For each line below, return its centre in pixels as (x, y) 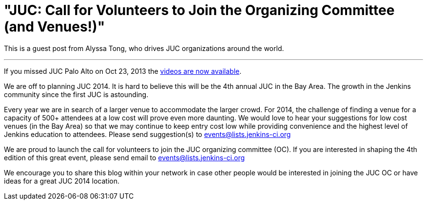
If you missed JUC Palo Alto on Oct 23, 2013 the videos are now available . (123, 71)
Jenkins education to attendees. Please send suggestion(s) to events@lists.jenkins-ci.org (147, 134)
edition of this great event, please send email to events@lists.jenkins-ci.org (125, 157)
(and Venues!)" (55, 27)
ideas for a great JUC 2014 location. (62, 181)
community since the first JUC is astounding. (76, 94)
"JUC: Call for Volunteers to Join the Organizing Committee (199, 10)
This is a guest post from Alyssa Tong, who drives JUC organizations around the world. (144, 48)
